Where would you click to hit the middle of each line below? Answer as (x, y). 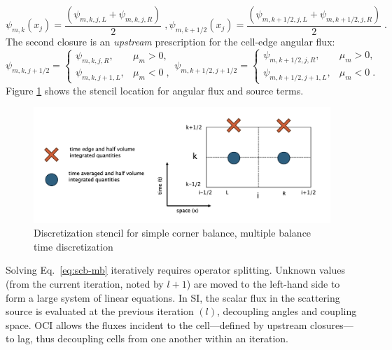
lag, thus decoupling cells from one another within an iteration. (153, 338)
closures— (332, 324)
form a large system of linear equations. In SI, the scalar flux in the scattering (173, 297)
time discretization (73, 246)
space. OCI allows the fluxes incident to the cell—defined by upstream (156, 324)
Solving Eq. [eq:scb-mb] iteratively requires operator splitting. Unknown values (175, 270)
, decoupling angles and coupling (287, 311)
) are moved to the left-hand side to (263, 283)
